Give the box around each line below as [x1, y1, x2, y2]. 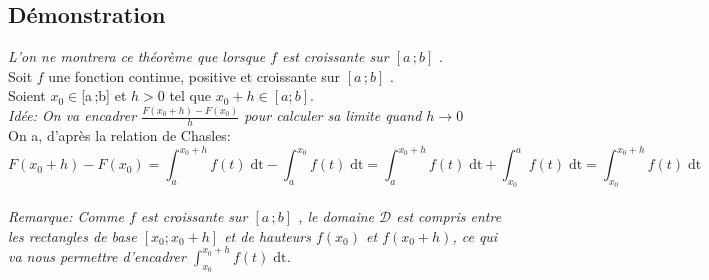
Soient [8, 85, 46, 106]
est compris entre [396, 206, 502, 227]
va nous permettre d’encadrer [8, 245, 186, 266]
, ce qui [452, 225, 498, 246]
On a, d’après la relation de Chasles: [8, 125, 231, 146]
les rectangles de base [8, 225, 137, 246]
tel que [169, 85, 212, 106]
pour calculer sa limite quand [244, 105, 422, 126]
